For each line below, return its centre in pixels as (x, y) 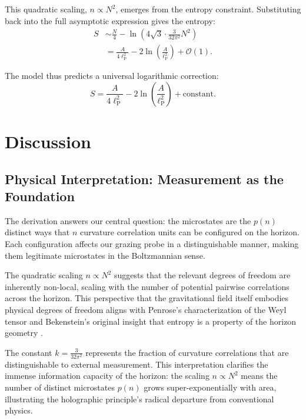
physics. (19, 410)
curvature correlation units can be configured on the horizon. (189, 232)
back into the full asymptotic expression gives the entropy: (110, 20)
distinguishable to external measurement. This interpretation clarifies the (137, 364)
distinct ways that (37, 232)
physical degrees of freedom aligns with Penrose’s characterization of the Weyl (146, 309)
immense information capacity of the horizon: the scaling (107, 376)
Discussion (48, 141)
